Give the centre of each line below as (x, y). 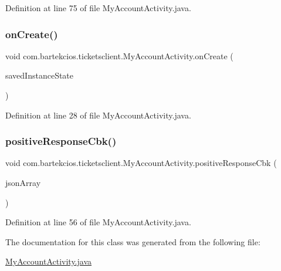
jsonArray (23, 182)
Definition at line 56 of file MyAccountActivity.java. (98, 222)
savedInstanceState (40, 75)
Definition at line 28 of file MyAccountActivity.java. (98, 115)
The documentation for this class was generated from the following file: (133, 241)
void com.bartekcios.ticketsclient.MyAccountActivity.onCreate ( (119, 55)
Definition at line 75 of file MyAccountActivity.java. (98, 8)
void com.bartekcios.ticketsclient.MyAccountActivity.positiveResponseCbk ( (141, 163)
